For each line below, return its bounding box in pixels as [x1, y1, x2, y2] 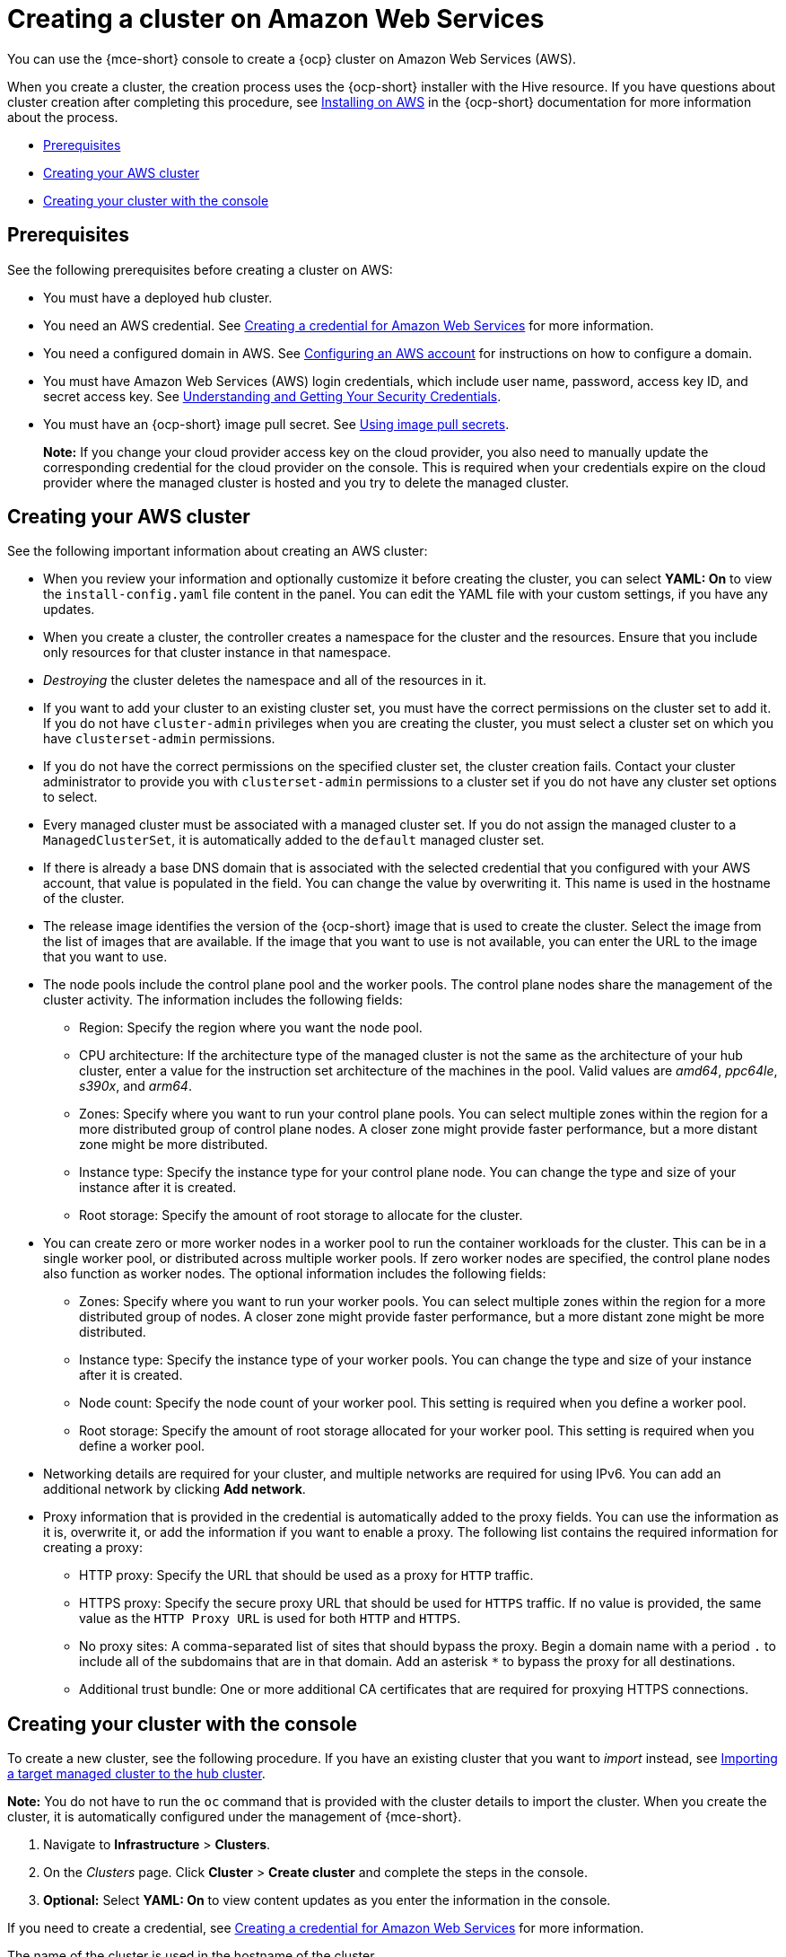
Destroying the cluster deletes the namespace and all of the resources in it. [43, 672, 487, 689]
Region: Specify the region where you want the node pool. [79, 1020, 423, 1036]
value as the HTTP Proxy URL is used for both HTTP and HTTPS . [79, 1610, 461, 1627]
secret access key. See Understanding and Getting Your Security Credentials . [43, 388, 502, 404]
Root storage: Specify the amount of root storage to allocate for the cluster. [79, 1207, 523, 1224]
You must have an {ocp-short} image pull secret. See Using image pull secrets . [43, 416, 510, 432]
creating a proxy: [43, 1540, 143, 1556]
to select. [43, 789, 98, 805]
